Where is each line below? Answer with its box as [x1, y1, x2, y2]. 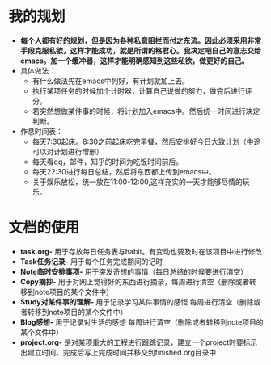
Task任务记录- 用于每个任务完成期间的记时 [19, 256, 163, 266]
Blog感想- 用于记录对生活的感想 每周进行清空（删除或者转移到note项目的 [19, 317, 264, 327]
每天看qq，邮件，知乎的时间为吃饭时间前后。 [32, 157, 184, 166]
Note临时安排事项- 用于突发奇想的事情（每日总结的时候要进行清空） [19, 266, 248, 276]
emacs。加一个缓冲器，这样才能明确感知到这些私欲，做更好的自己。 [19, 56, 249, 65]
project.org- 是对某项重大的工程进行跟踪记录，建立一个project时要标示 [19, 337, 258, 347]
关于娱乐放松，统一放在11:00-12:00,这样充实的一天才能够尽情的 [32, 177, 243, 187]
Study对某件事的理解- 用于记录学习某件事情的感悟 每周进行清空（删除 [19, 296, 254, 307]
